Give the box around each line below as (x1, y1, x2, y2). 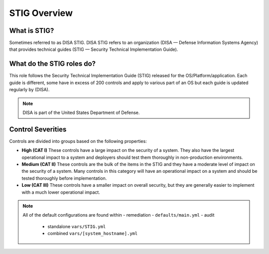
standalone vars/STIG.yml (47, 223, 106, 229)
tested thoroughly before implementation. (21, 175, 107, 181)
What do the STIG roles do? (9, 60, 96, 68)
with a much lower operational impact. (21, 189, 101, 195)
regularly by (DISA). (9, 87, 50, 93)
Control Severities (9, 125, 67, 133)
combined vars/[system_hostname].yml (47, 231, 138, 237)
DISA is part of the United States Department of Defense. (22, 110, 140, 116)
